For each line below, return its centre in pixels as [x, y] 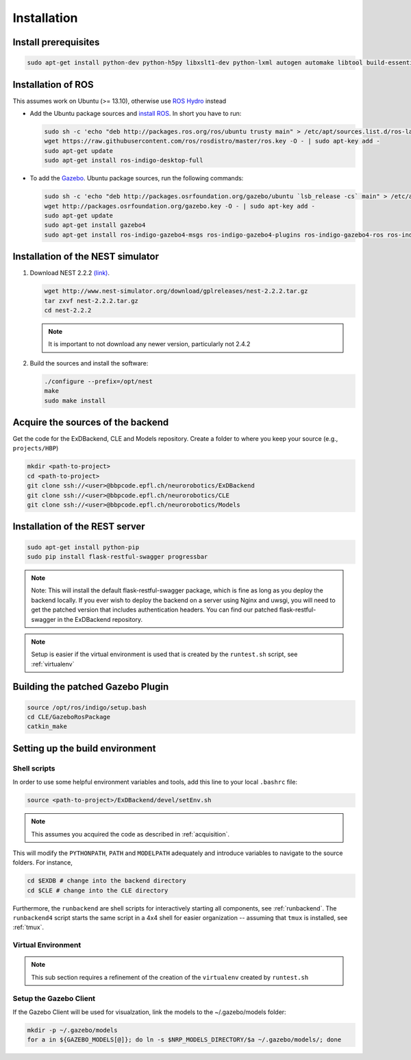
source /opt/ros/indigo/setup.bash [87, 707]
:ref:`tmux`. [28, 927]
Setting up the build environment [84, 748]
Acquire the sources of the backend [91, 422]
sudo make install [75, 400]
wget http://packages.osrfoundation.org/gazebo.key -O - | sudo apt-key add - [179, 206]
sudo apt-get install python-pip [83, 547]
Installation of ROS [53, 85]
